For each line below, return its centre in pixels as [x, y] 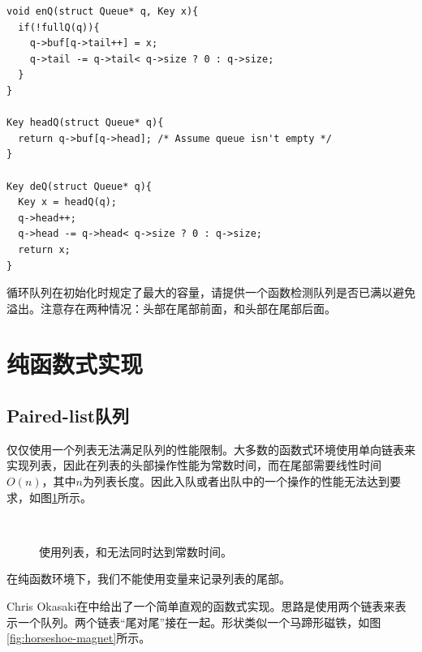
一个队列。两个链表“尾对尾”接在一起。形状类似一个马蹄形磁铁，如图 [199, 622]
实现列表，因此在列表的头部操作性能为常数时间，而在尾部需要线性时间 [194, 465]
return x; [44, 249]
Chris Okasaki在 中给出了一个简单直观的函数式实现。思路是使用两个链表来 [201, 606]
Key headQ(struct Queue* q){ [85, 123]
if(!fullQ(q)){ [59, 27]
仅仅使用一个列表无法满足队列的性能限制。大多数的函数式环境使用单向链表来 [211, 449]
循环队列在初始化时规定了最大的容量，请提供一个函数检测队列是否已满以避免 [211, 292]
